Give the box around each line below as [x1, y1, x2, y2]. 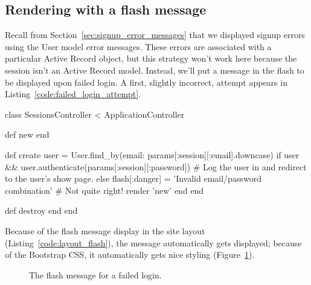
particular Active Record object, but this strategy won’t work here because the [5, 52, 297, 65]
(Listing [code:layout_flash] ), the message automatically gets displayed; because [5, 236, 302, 249]
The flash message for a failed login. [29, 268, 162, 281]
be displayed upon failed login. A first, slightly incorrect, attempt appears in [5, 75, 287, 88]
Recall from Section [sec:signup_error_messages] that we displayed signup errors [5, 28, 305, 41]
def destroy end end [5, 204, 78, 217]
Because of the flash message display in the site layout [5, 224, 205, 237]
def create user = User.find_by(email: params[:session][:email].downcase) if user [5, 148, 300, 161]
